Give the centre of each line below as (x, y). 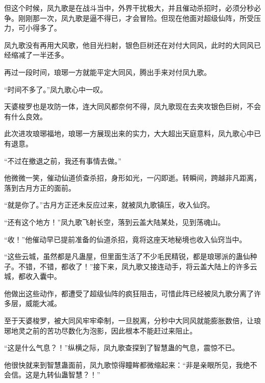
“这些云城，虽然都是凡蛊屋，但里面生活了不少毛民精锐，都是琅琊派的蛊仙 (127, 256)
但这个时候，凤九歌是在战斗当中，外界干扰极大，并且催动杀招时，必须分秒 (129, 8)
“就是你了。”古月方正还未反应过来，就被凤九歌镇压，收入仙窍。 (109, 205)
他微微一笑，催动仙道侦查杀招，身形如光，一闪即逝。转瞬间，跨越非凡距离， (132, 178)
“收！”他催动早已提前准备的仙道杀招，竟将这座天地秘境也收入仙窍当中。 (125, 239)
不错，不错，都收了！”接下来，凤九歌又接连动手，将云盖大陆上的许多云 (138, 266)
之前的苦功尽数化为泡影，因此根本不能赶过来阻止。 (111, 330)
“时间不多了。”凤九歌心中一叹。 (56, 89)
